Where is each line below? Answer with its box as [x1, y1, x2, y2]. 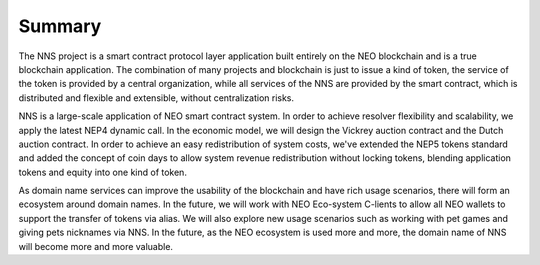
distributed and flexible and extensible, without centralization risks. [18, 91, 295, 104]
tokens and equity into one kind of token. [18, 166, 187, 178]
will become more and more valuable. [18, 240, 174, 252]
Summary [18, 15, 102, 37]
